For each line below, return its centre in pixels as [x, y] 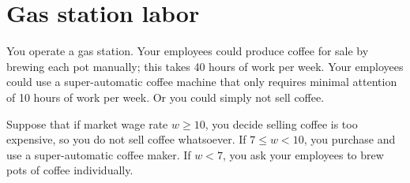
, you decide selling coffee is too [281, 123]
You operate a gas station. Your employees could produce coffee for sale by [188, 51]
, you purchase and [350, 139]
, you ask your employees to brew [303, 154]
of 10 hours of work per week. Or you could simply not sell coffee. [166, 97]
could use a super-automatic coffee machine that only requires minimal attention [202, 82]
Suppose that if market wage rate [87, 123]
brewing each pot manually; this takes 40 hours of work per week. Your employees [205, 66]
